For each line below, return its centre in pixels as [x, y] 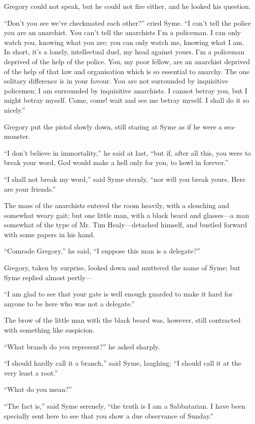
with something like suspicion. [49, 330]
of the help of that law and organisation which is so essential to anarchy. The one [127, 71]
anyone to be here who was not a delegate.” [69, 303]
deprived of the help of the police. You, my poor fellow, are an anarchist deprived [127, 61]
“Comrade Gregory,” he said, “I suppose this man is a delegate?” [102, 251]
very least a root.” [31, 372]
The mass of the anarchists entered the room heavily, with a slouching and [117, 205]
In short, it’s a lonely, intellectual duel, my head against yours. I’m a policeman [124, 52]
